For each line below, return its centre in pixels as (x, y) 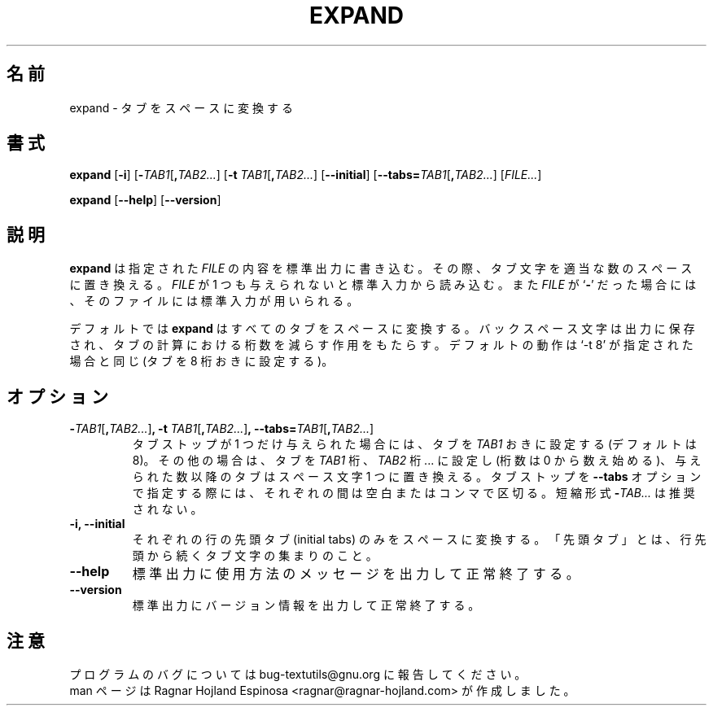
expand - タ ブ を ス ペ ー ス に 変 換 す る (181, 107)
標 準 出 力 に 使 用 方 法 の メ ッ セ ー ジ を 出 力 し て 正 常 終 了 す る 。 (356, 574)
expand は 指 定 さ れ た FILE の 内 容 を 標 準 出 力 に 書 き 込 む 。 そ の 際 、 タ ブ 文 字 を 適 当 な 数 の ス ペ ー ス (381, 269)
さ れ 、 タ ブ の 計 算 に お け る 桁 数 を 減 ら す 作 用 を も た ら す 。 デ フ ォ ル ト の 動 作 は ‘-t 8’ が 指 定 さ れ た (381, 345)
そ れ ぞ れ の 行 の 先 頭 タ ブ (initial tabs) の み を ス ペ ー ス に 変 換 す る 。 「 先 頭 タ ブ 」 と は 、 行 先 (419, 539)
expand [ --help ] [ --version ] (145, 200)
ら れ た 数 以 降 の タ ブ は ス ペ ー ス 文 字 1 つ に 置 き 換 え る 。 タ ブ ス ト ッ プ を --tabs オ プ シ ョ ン (417, 477)
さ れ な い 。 (167, 509)
